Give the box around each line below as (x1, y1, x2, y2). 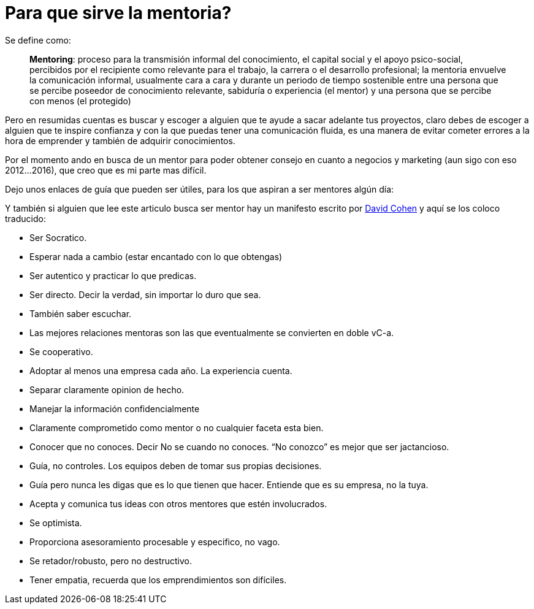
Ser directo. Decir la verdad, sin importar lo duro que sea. (29, 289, 261, 300)
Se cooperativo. (29, 346, 93, 357)
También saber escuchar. (29, 308, 132, 319)
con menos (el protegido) (29, 95, 131, 106)
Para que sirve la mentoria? (5, 2, 232, 23)
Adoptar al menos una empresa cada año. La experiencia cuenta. (29, 365, 292, 376)
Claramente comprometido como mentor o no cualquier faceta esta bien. (29, 422, 324, 433)
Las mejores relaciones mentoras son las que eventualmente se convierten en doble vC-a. (29, 327, 394, 338)
